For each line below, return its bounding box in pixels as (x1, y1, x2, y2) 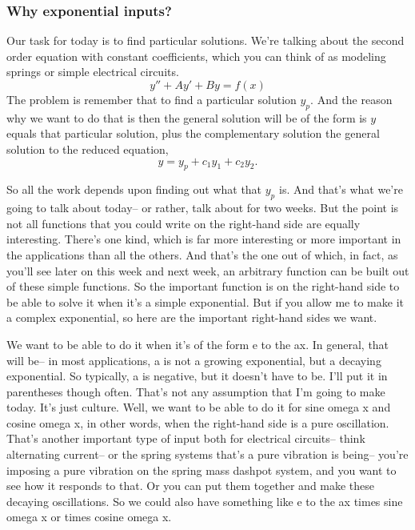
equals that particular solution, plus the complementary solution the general (6, 125, 380, 142)
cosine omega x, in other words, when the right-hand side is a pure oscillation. (6, 414, 389, 431)
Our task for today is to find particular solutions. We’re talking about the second (6, 32, 405, 49)
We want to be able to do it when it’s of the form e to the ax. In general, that (6, 335, 389, 352)
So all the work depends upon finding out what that (6, 181, 262, 198)
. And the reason (310, 91, 393, 107)
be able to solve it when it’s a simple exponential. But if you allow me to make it (6, 293, 404, 310)
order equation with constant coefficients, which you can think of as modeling (6, 47, 386, 64)
